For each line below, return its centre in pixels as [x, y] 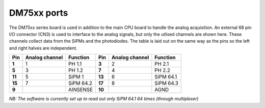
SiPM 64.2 [80, 83]
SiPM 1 [76, 77]
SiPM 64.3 [167, 83]
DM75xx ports [39, 13]
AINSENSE [81, 90]
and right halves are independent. [43, 48]
